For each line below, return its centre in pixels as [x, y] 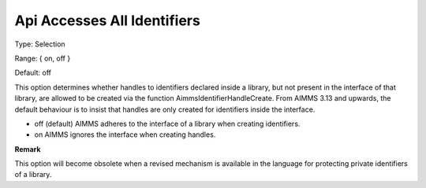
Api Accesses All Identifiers [107, 20]
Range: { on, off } [43, 58]
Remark [28, 149]
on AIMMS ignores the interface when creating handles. [125, 135]
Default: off [33, 73]
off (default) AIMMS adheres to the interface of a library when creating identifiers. [167, 123]
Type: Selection [40, 44]
